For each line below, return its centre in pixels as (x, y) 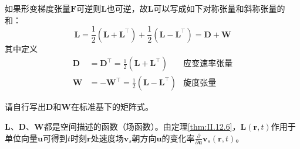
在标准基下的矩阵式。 (112, 107)
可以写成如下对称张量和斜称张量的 (219, 8)
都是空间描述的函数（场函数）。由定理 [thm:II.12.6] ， (142, 126)
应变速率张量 (208, 64)
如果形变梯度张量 (38, 8)
